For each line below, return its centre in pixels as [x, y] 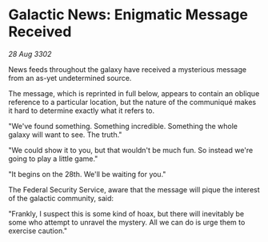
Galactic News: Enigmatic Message [128, 15]
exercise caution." [38, 231]
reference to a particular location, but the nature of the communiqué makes [132, 102]
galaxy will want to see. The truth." [65, 135]
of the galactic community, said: [61, 198]
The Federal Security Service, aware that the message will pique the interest [134, 189]
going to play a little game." [53, 159]
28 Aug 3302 [30, 54]
